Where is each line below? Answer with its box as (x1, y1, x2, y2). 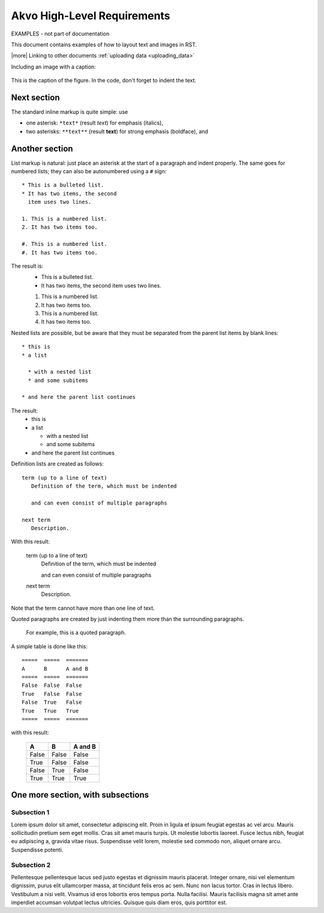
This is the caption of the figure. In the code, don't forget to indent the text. (11, 77, 197, 84)
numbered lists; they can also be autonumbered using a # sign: (11, 168, 167, 175)
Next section (11, 92, 60, 102)
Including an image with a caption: (11, 63, 96, 70)
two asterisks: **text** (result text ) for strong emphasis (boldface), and (26, 128, 208, 135)
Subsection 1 (11, 808, 50, 817)
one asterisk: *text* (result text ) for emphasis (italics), (26, 119, 163, 126)
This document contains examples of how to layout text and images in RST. (11, 41, 197, 48)
